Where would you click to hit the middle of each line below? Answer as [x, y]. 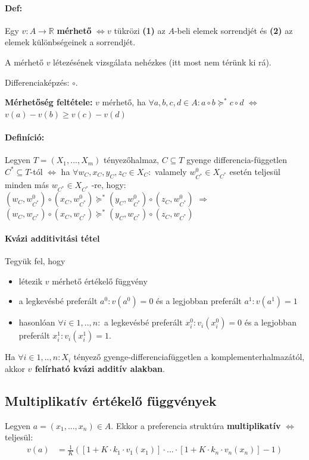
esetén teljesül [255, 171]
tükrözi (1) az [140, 30]
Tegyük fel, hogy [35, 261]
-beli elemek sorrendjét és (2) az [233, 30]
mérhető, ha [124, 102]
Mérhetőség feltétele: [49, 102]
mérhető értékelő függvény [100, 281]
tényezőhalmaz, [131, 160]
